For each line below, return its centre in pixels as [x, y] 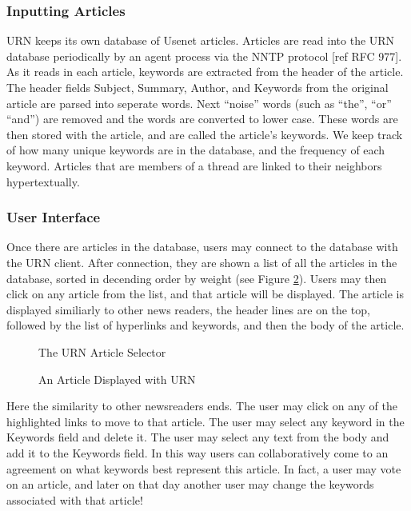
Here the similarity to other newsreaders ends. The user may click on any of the [202, 406]
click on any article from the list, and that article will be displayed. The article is [205, 294]
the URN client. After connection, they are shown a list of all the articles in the [202, 262]
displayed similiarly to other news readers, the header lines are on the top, [188, 309]
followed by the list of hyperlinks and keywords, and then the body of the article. [205, 325]
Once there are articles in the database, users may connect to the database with [202, 247]
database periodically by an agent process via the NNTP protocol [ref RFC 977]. [204, 56]
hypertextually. [43, 181]
